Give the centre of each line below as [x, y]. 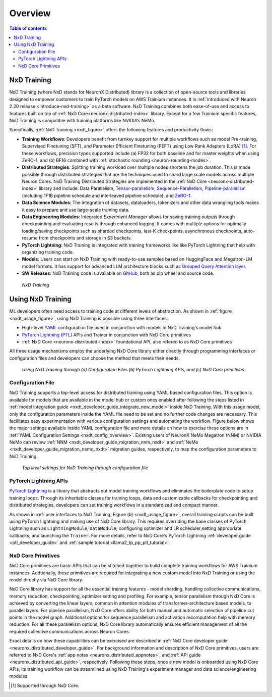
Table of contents [28, 28]
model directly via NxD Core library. [46, 580]
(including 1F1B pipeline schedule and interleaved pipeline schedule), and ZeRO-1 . [107, 195]
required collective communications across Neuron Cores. [70, 631]
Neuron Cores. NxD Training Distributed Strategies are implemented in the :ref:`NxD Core [114, 181]
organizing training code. [48, 252]
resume [30, 238]
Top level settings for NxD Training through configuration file [85, 468]
